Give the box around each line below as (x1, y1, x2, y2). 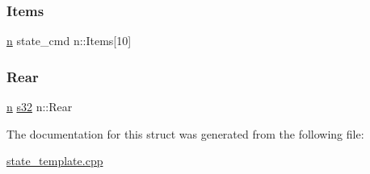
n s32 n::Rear (6, 98, 73, 115)
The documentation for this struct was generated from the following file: (6, 125, 364, 142)
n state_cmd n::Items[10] (6, 32, 132, 49)
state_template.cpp (6, 152, 103, 169)
